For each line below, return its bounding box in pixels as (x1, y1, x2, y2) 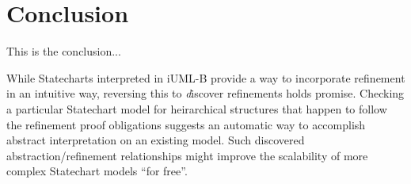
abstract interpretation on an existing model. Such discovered (6, 132, 305, 148)
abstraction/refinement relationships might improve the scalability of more (6, 147, 368, 163)
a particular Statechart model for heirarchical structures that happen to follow (6, 100, 387, 117)
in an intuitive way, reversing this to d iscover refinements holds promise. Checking (6, 85, 405, 102)
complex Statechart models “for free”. (6, 163, 188, 179)
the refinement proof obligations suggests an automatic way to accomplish (6, 116, 366, 132)
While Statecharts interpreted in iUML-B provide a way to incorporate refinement (6, 69, 405, 86)
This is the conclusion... (6, 43, 121, 59)
